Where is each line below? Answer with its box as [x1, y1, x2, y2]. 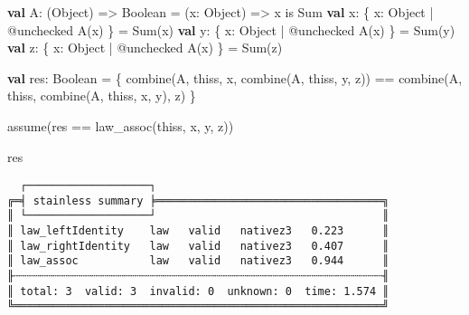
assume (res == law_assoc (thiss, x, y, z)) [7, 116, 234, 135]
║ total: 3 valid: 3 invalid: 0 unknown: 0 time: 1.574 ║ [7, 284, 389, 298]
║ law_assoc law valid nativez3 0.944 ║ [7, 254, 389, 268]
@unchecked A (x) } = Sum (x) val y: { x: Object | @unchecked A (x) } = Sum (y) [7, 20, 455, 39]
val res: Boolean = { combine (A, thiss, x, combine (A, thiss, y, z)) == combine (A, [7, 68, 463, 87]
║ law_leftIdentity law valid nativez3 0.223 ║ [7, 224, 389, 238]
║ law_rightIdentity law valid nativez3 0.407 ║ [7, 239, 389, 253]
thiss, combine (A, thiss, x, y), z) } [7, 86, 196, 105]
